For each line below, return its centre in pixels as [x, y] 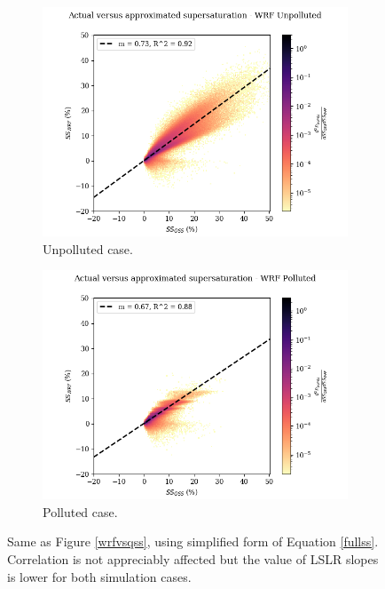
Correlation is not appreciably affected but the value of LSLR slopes [193, 558]
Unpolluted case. [88, 248]
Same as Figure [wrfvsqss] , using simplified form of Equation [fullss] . [193, 541]
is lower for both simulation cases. [99, 576]
